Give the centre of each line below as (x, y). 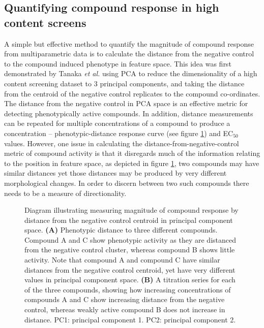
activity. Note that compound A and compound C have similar (122, 260)
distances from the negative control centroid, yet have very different (130, 269)
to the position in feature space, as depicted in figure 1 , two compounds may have (132, 163)
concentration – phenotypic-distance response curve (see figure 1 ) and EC (119, 133)
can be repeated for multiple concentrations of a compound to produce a (117, 123)
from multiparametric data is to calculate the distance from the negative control (129, 54)
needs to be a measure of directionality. (65, 193)
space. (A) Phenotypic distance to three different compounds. (121, 230)
